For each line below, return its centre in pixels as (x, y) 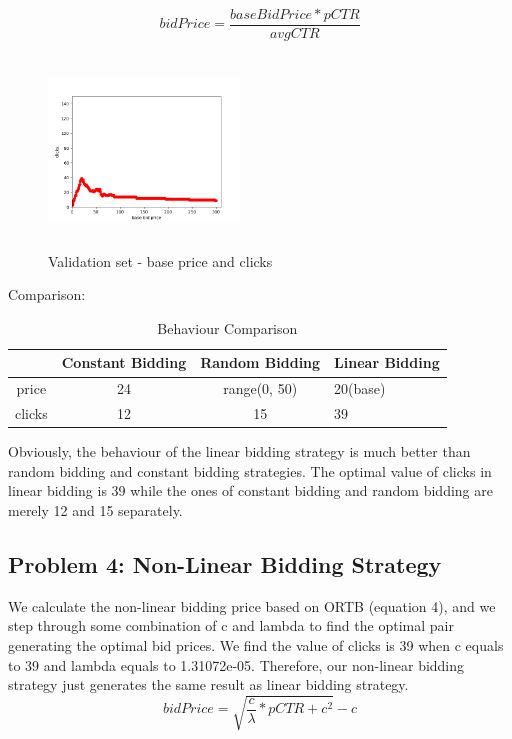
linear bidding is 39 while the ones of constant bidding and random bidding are (250, 490)
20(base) (360, 388)
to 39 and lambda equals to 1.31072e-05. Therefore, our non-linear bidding (236, 664)
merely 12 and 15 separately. (95, 510)
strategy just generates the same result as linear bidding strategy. (208, 684)
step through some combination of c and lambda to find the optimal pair (231, 625)
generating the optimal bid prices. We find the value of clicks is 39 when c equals (256, 644)
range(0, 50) (260, 388)
